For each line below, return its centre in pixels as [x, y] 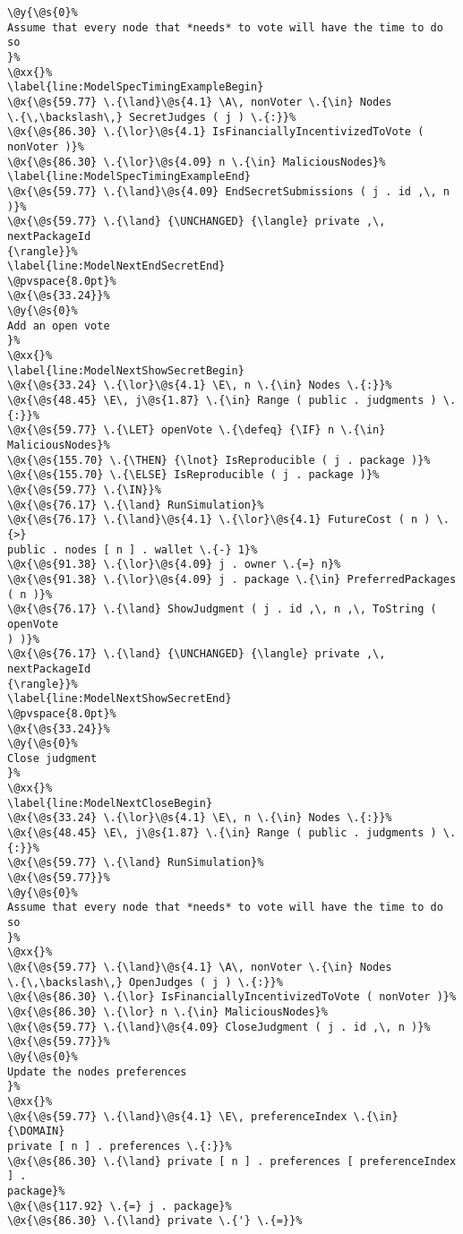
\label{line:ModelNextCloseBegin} [110, 803]
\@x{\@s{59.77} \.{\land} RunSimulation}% [136, 863]
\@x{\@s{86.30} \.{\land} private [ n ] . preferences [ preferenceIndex [232, 1161]
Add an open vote [59, 326]
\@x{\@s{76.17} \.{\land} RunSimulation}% [136, 505]
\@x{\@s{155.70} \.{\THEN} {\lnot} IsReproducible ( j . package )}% [219, 460]
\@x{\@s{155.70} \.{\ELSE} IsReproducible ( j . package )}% [193, 475]
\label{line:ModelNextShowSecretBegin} [126, 370]
